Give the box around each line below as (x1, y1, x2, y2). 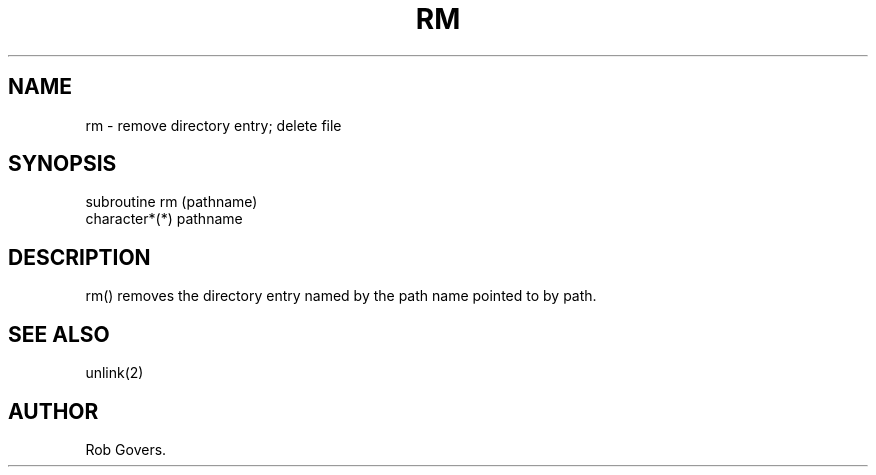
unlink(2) (85, 364, 144, 382)
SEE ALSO (8, 321, 110, 347)
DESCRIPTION (8, 244, 151, 270)
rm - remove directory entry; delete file (85, 116, 342, 134)
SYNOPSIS (8, 151, 117, 177)
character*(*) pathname (85, 210, 243, 228)
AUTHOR (8, 398, 99, 424)
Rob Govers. (85, 440, 167, 458)
